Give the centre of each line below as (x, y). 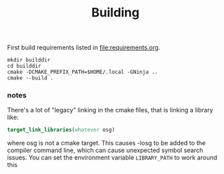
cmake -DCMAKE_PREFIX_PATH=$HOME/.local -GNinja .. (82, 72)
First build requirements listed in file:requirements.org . (84, 48)
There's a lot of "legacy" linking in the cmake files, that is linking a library (110, 110)
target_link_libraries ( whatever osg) (61, 130)
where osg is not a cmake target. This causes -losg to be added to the (107, 143)
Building (115, 13)
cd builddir (24, 66)
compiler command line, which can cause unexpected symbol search (105, 150)
